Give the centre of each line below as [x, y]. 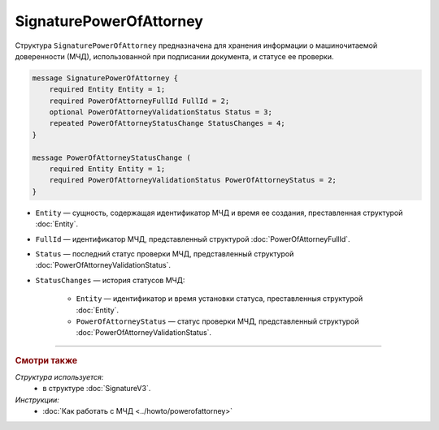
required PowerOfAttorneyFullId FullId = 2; [139, 101]
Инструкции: [37, 400]
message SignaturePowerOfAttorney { [105, 78]
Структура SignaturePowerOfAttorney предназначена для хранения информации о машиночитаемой [196, 45]
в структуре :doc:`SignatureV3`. [97, 389]
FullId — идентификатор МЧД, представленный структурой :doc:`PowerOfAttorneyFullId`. [193, 239]
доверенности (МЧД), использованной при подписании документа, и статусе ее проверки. [174, 56]
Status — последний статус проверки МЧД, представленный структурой [165, 254]
